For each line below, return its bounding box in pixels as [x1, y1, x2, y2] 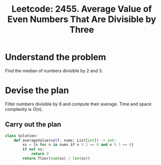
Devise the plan [5, 85, 69, 96]
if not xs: [22, 147, 45, 152]
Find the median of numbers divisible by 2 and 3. [5, 67, 103, 74]
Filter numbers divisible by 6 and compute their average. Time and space [5, 101, 152, 107]
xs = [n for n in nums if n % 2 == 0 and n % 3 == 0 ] [22, 143, 134, 147]
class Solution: [5, 133, 38, 138]
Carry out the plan [5, 121, 62, 129]
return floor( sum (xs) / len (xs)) [22, 156, 90, 161]
